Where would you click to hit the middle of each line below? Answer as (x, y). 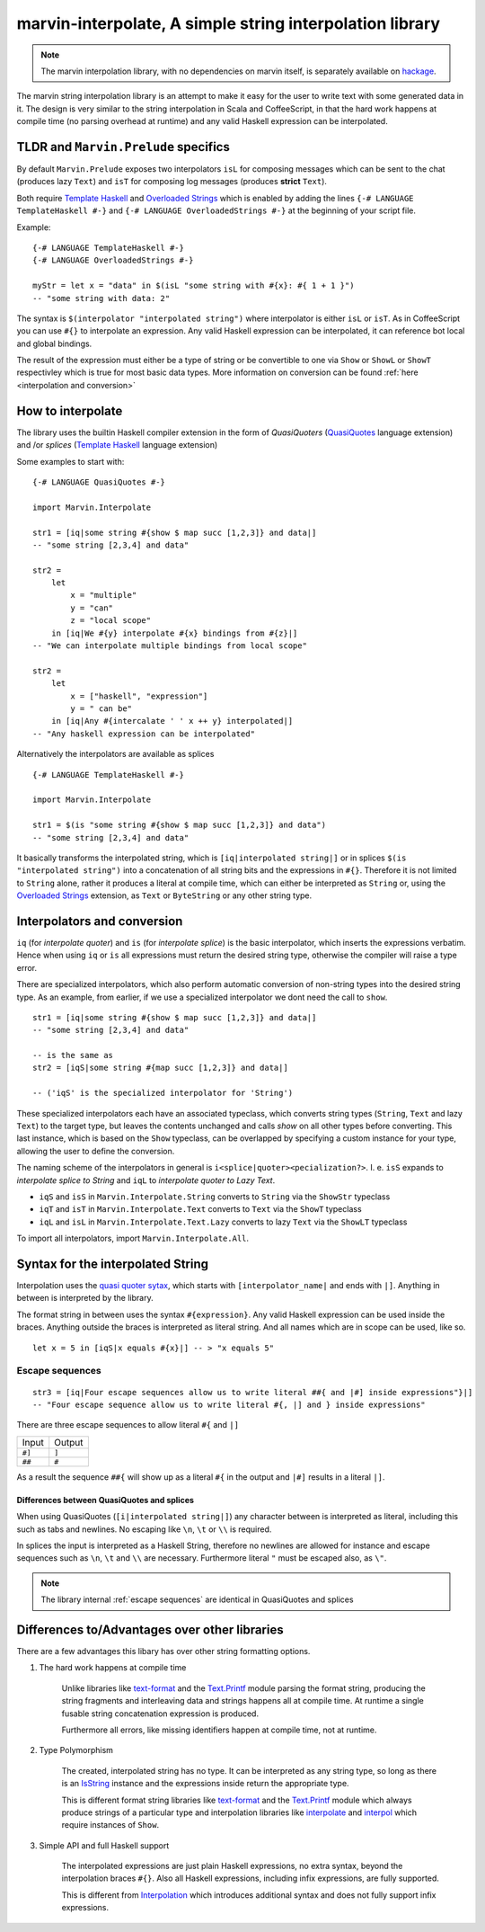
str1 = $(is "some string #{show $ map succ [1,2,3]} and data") (180, 825)
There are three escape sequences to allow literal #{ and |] (128, 1425)
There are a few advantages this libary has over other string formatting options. (163, 1652)
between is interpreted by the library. (85, 1298)
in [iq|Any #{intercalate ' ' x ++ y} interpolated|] (172, 721)
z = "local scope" (111, 621)
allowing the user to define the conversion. (96, 1151)
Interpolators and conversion (100, 921)
